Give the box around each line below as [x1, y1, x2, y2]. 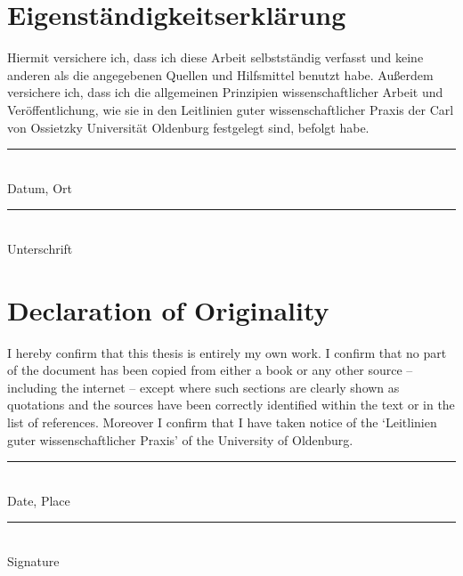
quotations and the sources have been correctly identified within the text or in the [7, 395, 455, 414]
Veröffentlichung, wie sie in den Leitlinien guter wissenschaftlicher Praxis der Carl [7, 100, 454, 118]
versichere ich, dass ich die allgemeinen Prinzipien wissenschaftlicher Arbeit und [7, 83, 443, 101]
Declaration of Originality [7, 291, 329, 328]
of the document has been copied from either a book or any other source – [7, 361, 413, 379]
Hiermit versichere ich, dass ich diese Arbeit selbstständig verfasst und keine [7, 48, 424, 67]
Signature [7, 551, 60, 570]
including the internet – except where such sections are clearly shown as [7, 377, 400, 396]
